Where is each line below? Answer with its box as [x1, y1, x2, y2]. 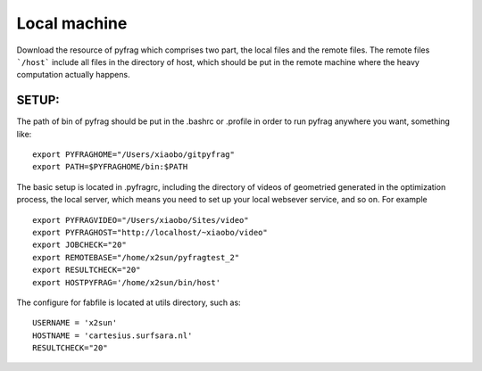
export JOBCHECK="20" [32, 240, 127, 250]
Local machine [16, 13, 128, 33]
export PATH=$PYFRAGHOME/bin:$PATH [32, 161, 188, 172]
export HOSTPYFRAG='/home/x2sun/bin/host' [32, 277, 221, 287]
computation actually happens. [16, 70, 130, 80]
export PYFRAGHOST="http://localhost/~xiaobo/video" [32, 227, 268, 237]
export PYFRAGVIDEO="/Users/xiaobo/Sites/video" [32, 215, 249, 225]
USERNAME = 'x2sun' [32, 317, 118, 328]
